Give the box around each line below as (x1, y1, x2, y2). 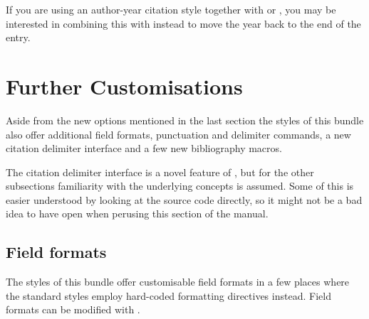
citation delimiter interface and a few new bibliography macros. (6, 141, 282, 156)
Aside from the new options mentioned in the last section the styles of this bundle (6, 112, 364, 127)
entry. (6, 30, 31, 45)
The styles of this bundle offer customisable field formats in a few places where (6, 274, 350, 289)
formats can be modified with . (6, 302, 140, 317)
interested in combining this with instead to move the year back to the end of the (6, 16, 361, 31)
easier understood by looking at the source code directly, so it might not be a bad (6, 192, 363, 207)
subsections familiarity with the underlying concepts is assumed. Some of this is (6, 178, 354, 193)
